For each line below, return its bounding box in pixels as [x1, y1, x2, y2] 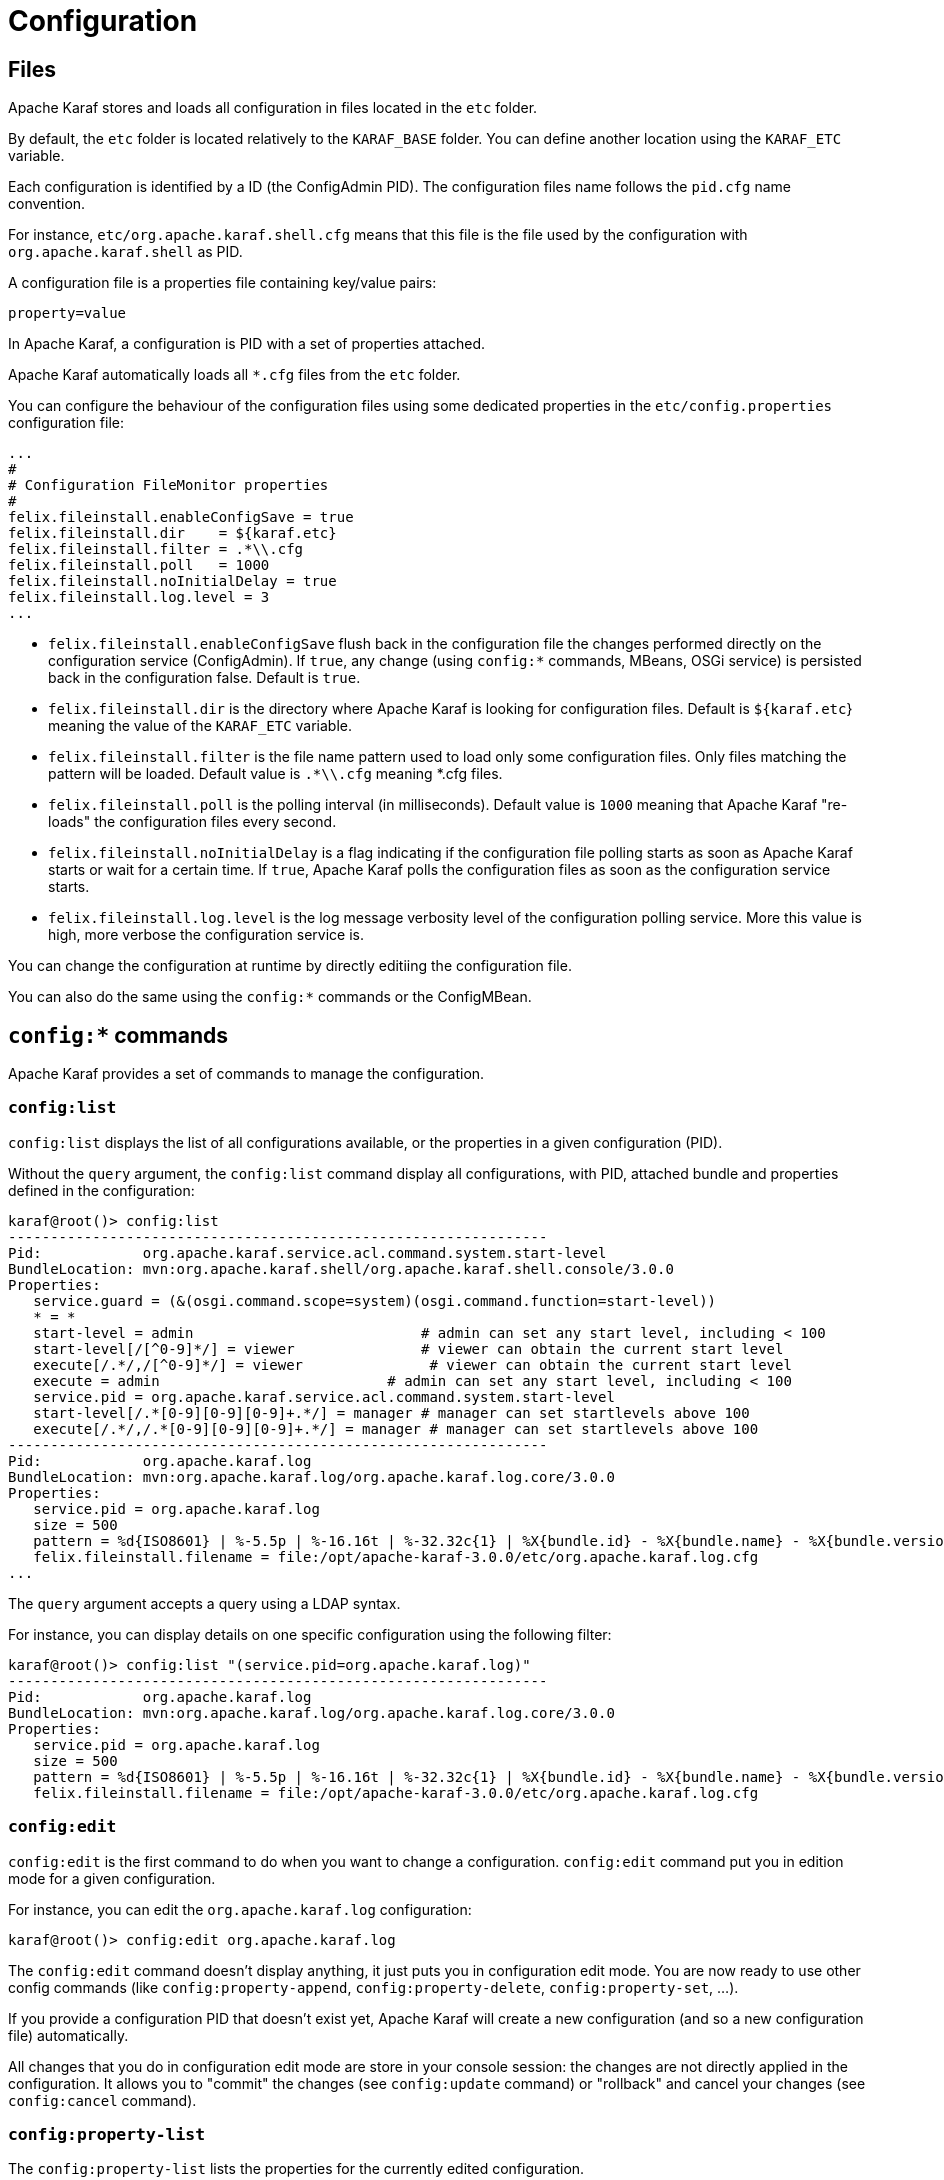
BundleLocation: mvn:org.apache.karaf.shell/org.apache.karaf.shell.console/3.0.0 [8, 1260, 674, 1277]
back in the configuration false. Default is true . [48, 669, 361, 687]
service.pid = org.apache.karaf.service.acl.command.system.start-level [33, 1388, 615, 1405]
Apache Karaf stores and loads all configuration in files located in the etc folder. [8, 99, 538, 117]
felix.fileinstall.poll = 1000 [8, 557, 270, 574]
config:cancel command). [8, 2091, 197, 2109]
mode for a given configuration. [8, 1869, 216, 1887]
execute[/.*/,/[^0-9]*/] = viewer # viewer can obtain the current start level [33, 1356, 792, 1373]
